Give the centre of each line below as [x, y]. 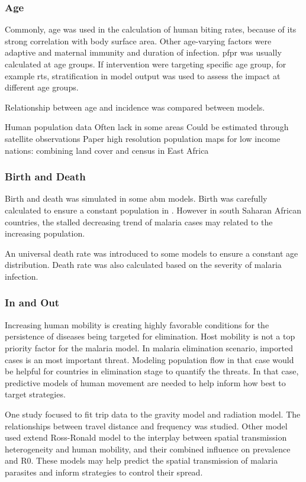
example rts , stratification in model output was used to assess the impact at [143, 75]
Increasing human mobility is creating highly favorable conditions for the [137, 324]
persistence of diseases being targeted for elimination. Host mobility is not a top [150, 336]
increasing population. [45, 233]
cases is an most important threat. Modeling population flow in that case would [149, 359]
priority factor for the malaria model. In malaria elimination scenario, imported [149, 347]
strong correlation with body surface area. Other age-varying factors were [138, 41]
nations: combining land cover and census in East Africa [107, 150]
